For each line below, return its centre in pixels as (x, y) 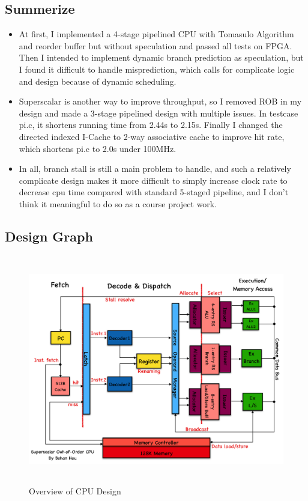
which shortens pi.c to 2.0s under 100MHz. (98, 148)
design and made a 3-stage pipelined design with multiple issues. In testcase (159, 113)
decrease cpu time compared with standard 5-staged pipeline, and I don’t (154, 192)
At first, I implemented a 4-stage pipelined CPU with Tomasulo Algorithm (156, 34)
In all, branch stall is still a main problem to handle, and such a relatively (155, 169)
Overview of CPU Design (75, 491)
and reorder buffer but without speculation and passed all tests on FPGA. (156, 45)
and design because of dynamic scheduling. (98, 81)
